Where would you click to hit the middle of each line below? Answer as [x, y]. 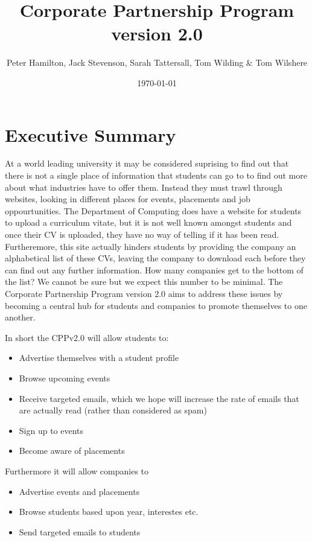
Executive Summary [91, 134]
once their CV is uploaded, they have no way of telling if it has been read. [142, 234]
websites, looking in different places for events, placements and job [128, 199]
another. [20, 317]
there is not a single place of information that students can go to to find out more [156, 175]
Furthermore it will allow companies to [77, 470]
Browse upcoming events [65, 378]
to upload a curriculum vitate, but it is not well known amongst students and [148, 222]
